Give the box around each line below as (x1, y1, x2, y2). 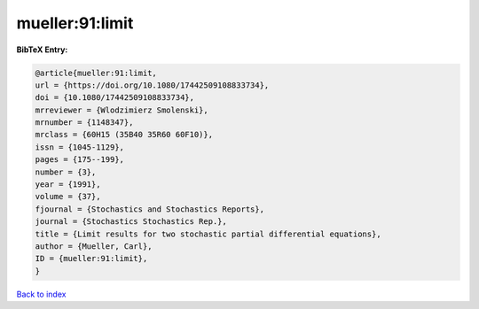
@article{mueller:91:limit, (35, 67, 157, 78)
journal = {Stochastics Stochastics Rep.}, (35, 217, 228, 227)
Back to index (16, 289, 67, 299)
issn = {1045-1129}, (35, 142, 124, 152)
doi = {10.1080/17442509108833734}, (35, 93, 195, 103)
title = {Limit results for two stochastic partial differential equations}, (35, 228, 381, 239)
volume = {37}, (35, 191, 101, 202)
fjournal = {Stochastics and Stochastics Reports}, (35, 204, 265, 214)
